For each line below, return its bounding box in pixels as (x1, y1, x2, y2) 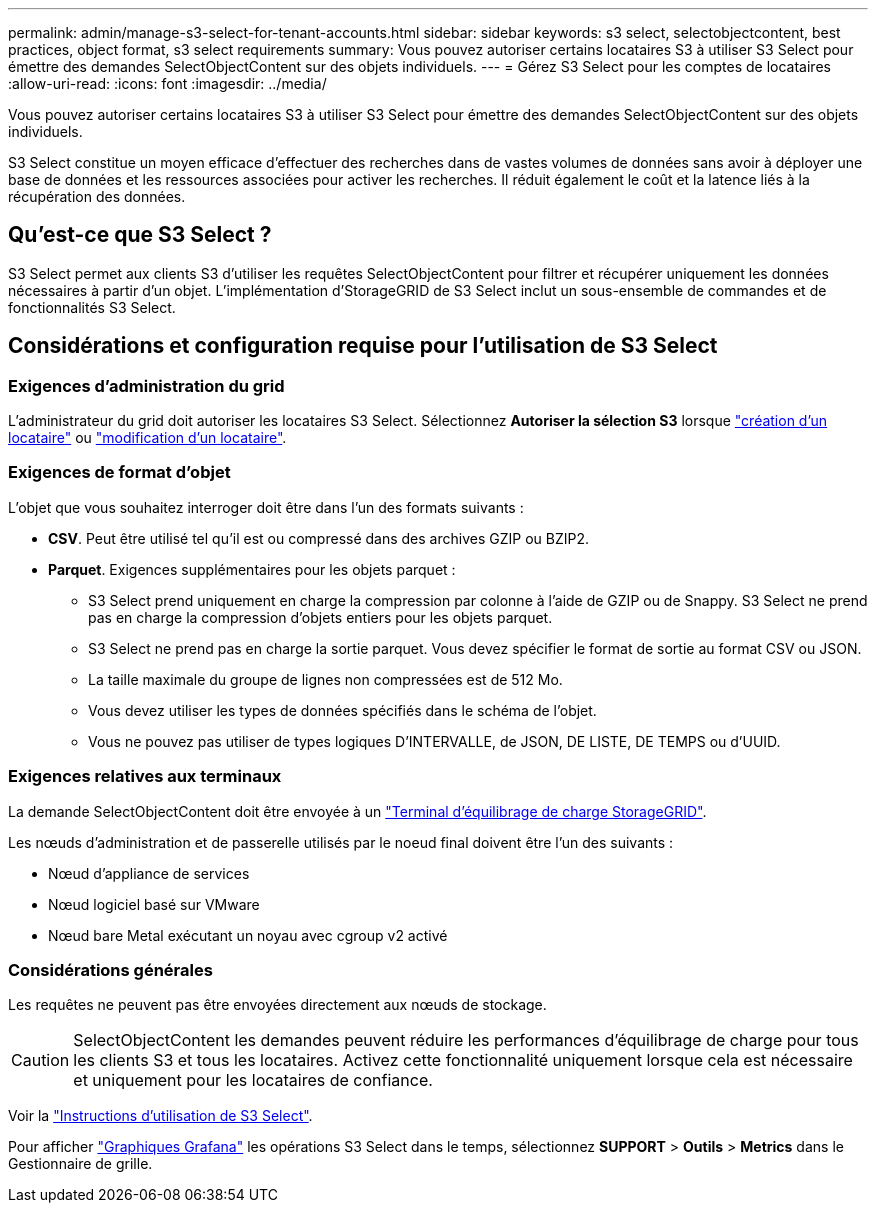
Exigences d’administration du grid (8, 375, 285, 396)
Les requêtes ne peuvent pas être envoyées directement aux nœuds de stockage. (8, 996, 547, 1014)
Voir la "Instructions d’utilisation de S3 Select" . (8, 1107, 313, 1125)
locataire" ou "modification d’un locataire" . (8, 429, 287, 447)
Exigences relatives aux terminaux (8, 766, 282, 787)
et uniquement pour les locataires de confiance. (73, 1070, 433, 1091)
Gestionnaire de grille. (8, 1155, 153, 1173)
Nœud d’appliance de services (48, 864, 250, 882)
